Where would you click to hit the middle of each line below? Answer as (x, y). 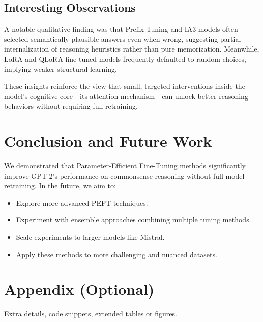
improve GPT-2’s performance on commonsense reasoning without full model (124, 175)
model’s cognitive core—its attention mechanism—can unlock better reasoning (126, 96)
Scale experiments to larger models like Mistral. (90, 237)
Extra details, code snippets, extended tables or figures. (91, 314)
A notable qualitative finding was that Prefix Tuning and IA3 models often (121, 29)
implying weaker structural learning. (61, 69)
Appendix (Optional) (79, 289)
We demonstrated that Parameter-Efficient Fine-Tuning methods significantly (125, 166)
